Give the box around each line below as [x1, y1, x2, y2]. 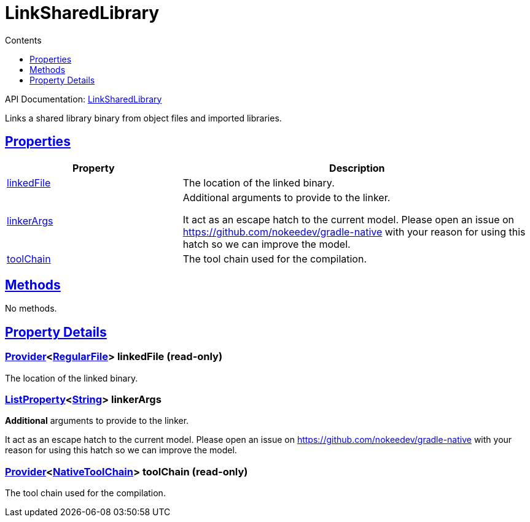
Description [329, 161, 385, 174]
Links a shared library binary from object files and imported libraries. [5, 112, 282, 123]
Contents [5, 34, 42, 45]
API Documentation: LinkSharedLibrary [5, 93, 162, 104]
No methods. [5, 303, 57, 314]
